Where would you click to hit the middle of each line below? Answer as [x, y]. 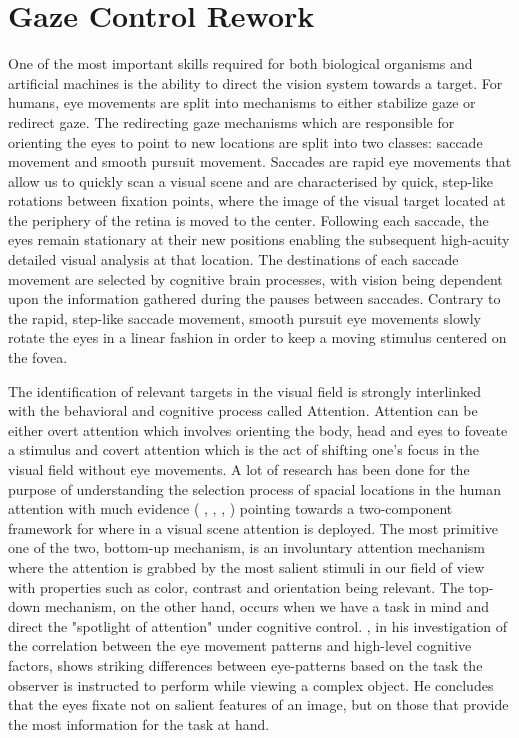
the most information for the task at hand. [139, 723]
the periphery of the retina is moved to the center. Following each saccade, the [248, 219]
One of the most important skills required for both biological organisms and [240, 63]
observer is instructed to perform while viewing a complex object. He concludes [251, 684]
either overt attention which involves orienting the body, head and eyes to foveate [258, 429]
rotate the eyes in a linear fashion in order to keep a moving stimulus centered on [257, 337]
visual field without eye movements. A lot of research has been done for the [239, 469]
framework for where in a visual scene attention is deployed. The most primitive [253, 527]
